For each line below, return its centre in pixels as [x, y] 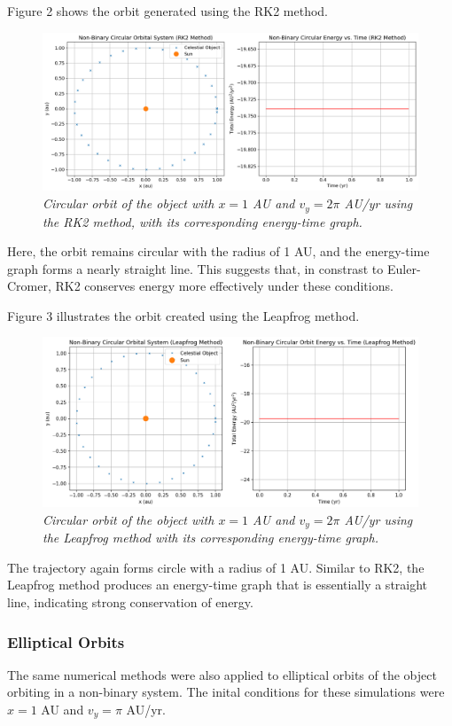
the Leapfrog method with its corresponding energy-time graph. [210, 538]
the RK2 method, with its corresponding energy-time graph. [203, 221]
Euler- [404, 268]
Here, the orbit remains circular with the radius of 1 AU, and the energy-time [218, 251]
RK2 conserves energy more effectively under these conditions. [224, 286]
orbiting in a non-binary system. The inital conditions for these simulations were [226, 692]
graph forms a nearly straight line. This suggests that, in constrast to [195, 268]
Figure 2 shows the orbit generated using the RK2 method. [168, 11]
